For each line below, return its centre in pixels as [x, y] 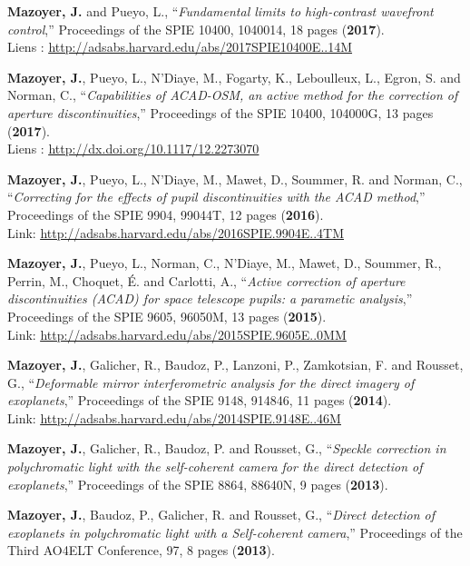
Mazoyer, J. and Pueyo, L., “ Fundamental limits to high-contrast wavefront [220, 11]
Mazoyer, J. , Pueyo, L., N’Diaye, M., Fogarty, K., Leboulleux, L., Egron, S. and [234, 77]
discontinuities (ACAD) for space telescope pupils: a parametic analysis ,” [210, 298]
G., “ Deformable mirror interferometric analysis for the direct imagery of [211, 382]
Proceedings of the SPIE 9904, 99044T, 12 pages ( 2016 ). [166, 214]
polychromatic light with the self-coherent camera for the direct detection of [215, 467]
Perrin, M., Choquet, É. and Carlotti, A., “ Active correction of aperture [206, 280]
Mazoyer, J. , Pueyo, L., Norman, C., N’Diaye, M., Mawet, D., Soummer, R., [225, 263]
